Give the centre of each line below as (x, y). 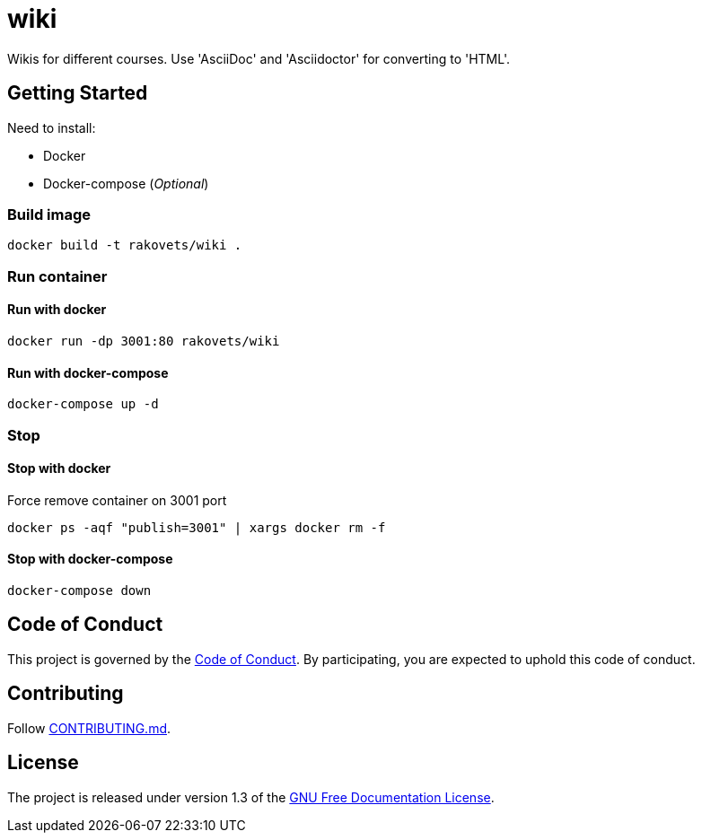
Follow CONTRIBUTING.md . (89, 728)
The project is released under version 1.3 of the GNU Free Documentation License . (251, 797)
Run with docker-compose (88, 372)
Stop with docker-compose (90, 559)
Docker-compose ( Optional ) (126, 183)
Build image (49, 214)
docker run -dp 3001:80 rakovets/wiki (144, 341)
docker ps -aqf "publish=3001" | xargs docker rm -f (197, 527)
